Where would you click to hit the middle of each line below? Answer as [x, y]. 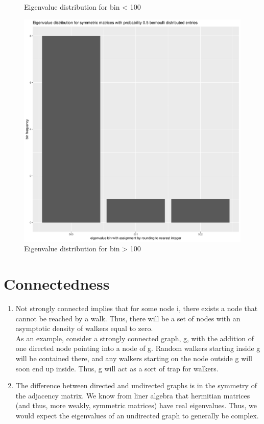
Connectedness [57, 284]
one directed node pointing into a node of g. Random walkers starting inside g [138, 348]
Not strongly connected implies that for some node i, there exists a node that [137, 308]
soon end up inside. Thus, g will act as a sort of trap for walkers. [117, 368]
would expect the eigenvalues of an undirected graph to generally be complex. [137, 415]
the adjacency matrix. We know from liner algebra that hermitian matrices [133, 395]
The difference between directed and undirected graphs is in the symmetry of [136, 385]
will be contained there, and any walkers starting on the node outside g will [134, 358]
